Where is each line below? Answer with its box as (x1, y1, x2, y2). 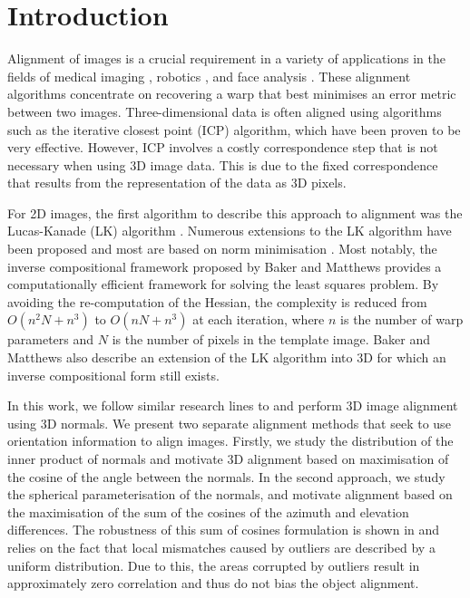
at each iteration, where (192, 310, 325, 329)
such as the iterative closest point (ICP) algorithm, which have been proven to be (7, 120, 461, 139)
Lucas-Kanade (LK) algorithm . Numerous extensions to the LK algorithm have (7, 221, 452, 240)
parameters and (7, 330, 94, 349)
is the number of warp (340, 310, 464, 329)
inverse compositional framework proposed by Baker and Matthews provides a (7, 256, 442, 275)
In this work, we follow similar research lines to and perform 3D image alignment (7, 396, 458, 415)
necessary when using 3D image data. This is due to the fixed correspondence (7, 155, 438, 174)
